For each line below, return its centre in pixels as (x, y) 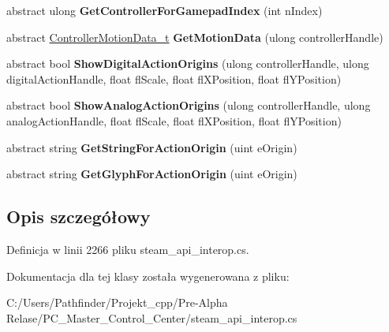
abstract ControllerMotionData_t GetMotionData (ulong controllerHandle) (195, 37)
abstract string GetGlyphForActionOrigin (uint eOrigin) (152, 174)
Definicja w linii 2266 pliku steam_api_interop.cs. (128, 249)
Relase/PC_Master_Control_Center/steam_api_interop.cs (152, 317)
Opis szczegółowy (79, 216)
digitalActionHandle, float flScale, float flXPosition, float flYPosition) (174, 78)
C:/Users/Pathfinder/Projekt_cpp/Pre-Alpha (117, 302)
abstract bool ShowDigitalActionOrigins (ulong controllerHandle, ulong (188, 63)
